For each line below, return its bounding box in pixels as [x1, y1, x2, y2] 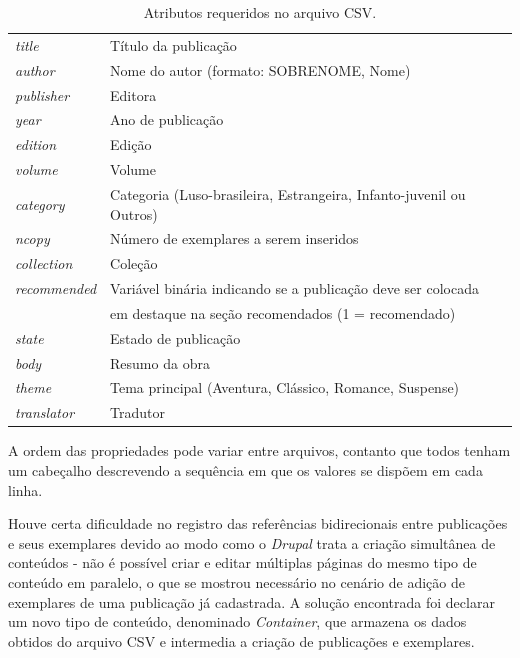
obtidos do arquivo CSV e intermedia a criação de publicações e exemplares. [8, 630, 475, 651]
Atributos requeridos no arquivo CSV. [143, 2, 377, 22]
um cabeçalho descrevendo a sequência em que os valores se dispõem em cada [8, 459, 483, 480]
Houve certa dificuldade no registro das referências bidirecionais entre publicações [8, 513, 508, 534]
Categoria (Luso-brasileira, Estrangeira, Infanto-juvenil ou [110, 183, 466, 204]
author [15, 59, 55, 80]
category [15, 193, 65, 214]
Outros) [110, 203, 158, 224]
